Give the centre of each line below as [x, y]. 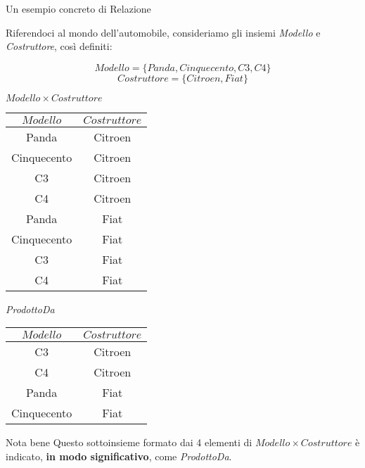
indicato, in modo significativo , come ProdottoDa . [119, 456]
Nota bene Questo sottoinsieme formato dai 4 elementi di [129, 442]
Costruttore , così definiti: [59, 46]
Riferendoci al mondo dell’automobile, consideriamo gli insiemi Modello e [163, 32]
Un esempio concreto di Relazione [78, 8]
